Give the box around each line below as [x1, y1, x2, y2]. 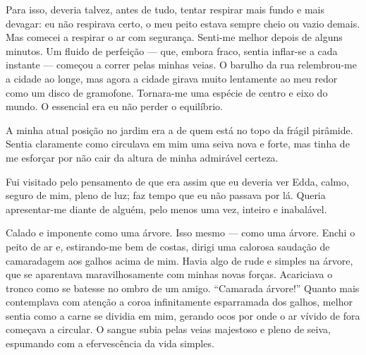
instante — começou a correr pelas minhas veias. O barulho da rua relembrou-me [6, 57, 357, 72]
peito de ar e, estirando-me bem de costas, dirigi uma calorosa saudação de [6, 239, 330, 253]
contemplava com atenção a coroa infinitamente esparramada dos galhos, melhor [6, 294, 353, 309]
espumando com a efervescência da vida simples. [6, 336, 214, 351]
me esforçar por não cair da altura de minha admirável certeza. [6, 150, 279, 164]
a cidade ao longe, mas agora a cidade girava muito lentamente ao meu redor [6, 71, 338, 85]
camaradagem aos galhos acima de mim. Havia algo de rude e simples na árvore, [6, 253, 353, 267]
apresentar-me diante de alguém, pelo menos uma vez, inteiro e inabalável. [6, 201, 327, 216]
